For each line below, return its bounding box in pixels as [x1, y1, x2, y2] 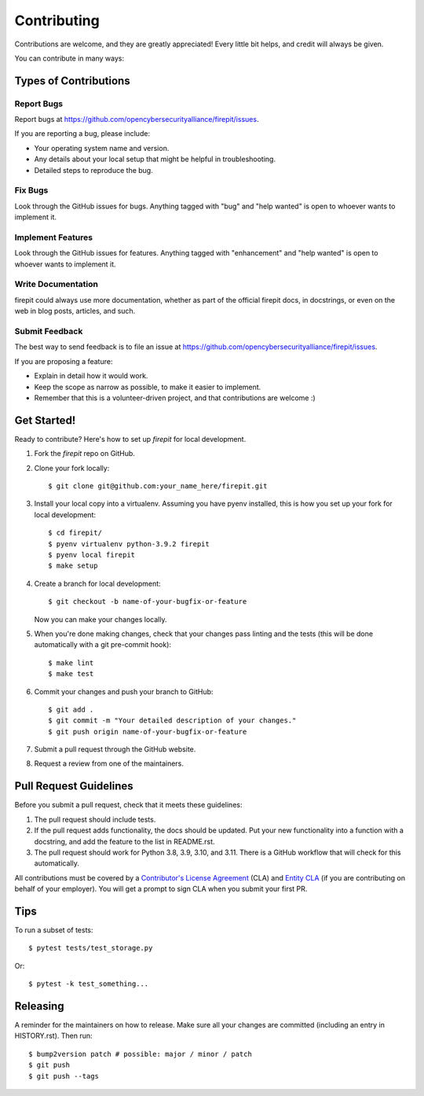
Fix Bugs [14, 185, 49, 196]
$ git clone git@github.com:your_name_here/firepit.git [48, 482, 268, 491]
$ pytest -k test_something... [28, 980, 149, 988]
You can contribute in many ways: [14, 53, 125, 63]
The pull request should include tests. [34, 815, 156, 824]
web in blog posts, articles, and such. [14, 307, 136, 316]
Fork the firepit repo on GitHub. [34, 449, 135, 458]
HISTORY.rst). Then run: [14, 1031, 93, 1041]
